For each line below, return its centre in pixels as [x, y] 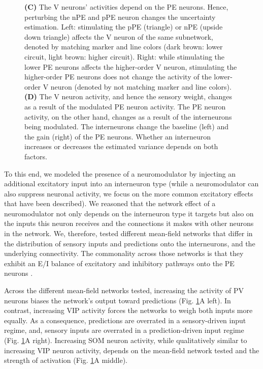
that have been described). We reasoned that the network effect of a [110, 203]
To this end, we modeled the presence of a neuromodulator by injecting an [120, 173]
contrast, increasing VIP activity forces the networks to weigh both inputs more [128, 310]
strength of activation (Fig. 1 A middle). [66, 360]
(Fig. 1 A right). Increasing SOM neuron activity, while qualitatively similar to [126, 340]
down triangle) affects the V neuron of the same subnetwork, [119, 36]
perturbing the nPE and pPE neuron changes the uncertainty [120, 17]
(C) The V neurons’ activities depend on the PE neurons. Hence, [126, 7]
